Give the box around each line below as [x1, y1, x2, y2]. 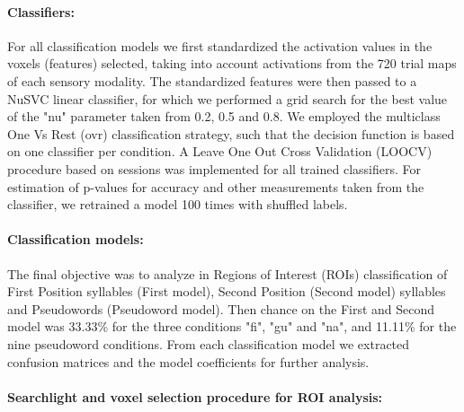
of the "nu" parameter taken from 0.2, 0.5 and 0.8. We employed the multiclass [7, 107, 441, 126]
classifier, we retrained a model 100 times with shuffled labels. [7, 195, 348, 214]
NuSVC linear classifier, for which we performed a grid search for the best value [7, 89, 448, 108]
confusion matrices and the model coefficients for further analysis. [7, 352, 370, 371]
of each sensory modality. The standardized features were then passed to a [7, 71, 417, 90]
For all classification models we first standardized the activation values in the [7, 36, 433, 55]
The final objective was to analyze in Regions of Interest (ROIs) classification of [7, 264, 448, 283]
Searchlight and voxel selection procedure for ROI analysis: [7, 387, 383, 406]
